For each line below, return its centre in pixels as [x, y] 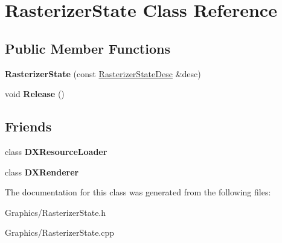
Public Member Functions [88, 48]
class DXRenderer [42, 172]
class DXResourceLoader [56, 151]
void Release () [35, 94]
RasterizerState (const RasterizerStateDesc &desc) [103, 73]
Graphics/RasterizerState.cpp [60, 232]
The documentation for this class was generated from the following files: [138, 192]
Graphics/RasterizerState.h [56, 212]
